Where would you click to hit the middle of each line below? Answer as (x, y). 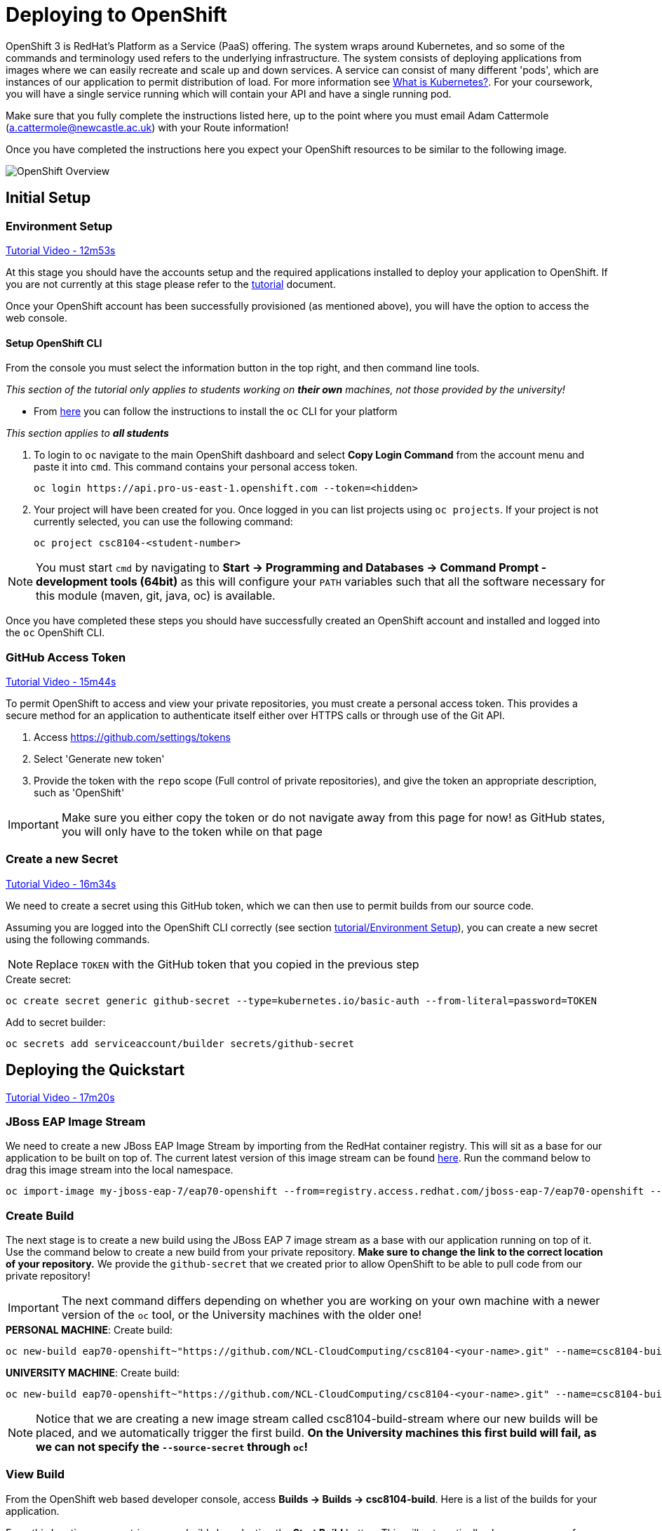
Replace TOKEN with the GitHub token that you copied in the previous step (228, 964)
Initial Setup (48, 198)
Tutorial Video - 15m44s (61, 681)
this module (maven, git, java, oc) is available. (156, 596)
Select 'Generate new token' (99, 758)
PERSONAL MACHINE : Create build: (89, 1330)
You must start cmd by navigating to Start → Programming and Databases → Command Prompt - (291, 568)
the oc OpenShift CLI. (55, 633)
